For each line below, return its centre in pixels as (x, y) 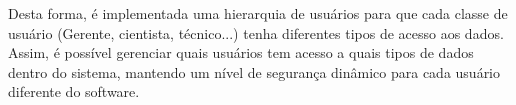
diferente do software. (74, 91)
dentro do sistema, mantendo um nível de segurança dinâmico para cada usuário (254, 71)
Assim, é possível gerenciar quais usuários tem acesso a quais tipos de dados (241, 52)
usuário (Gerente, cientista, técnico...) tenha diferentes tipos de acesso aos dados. (256, 32)
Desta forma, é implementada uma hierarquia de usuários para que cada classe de (258, 13)
